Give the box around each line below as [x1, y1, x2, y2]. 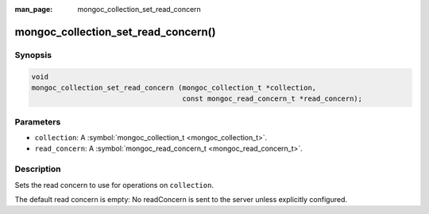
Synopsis [14, 49, 52, 60]
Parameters [14, 116, 61, 127]
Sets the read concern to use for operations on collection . [14, 180, 214, 189]
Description [14, 163, 61, 174]
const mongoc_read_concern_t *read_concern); [182, 94, 363, 103]
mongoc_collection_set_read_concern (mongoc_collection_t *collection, [31, 83, 317, 92]
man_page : [14, 5, 53, 13]
